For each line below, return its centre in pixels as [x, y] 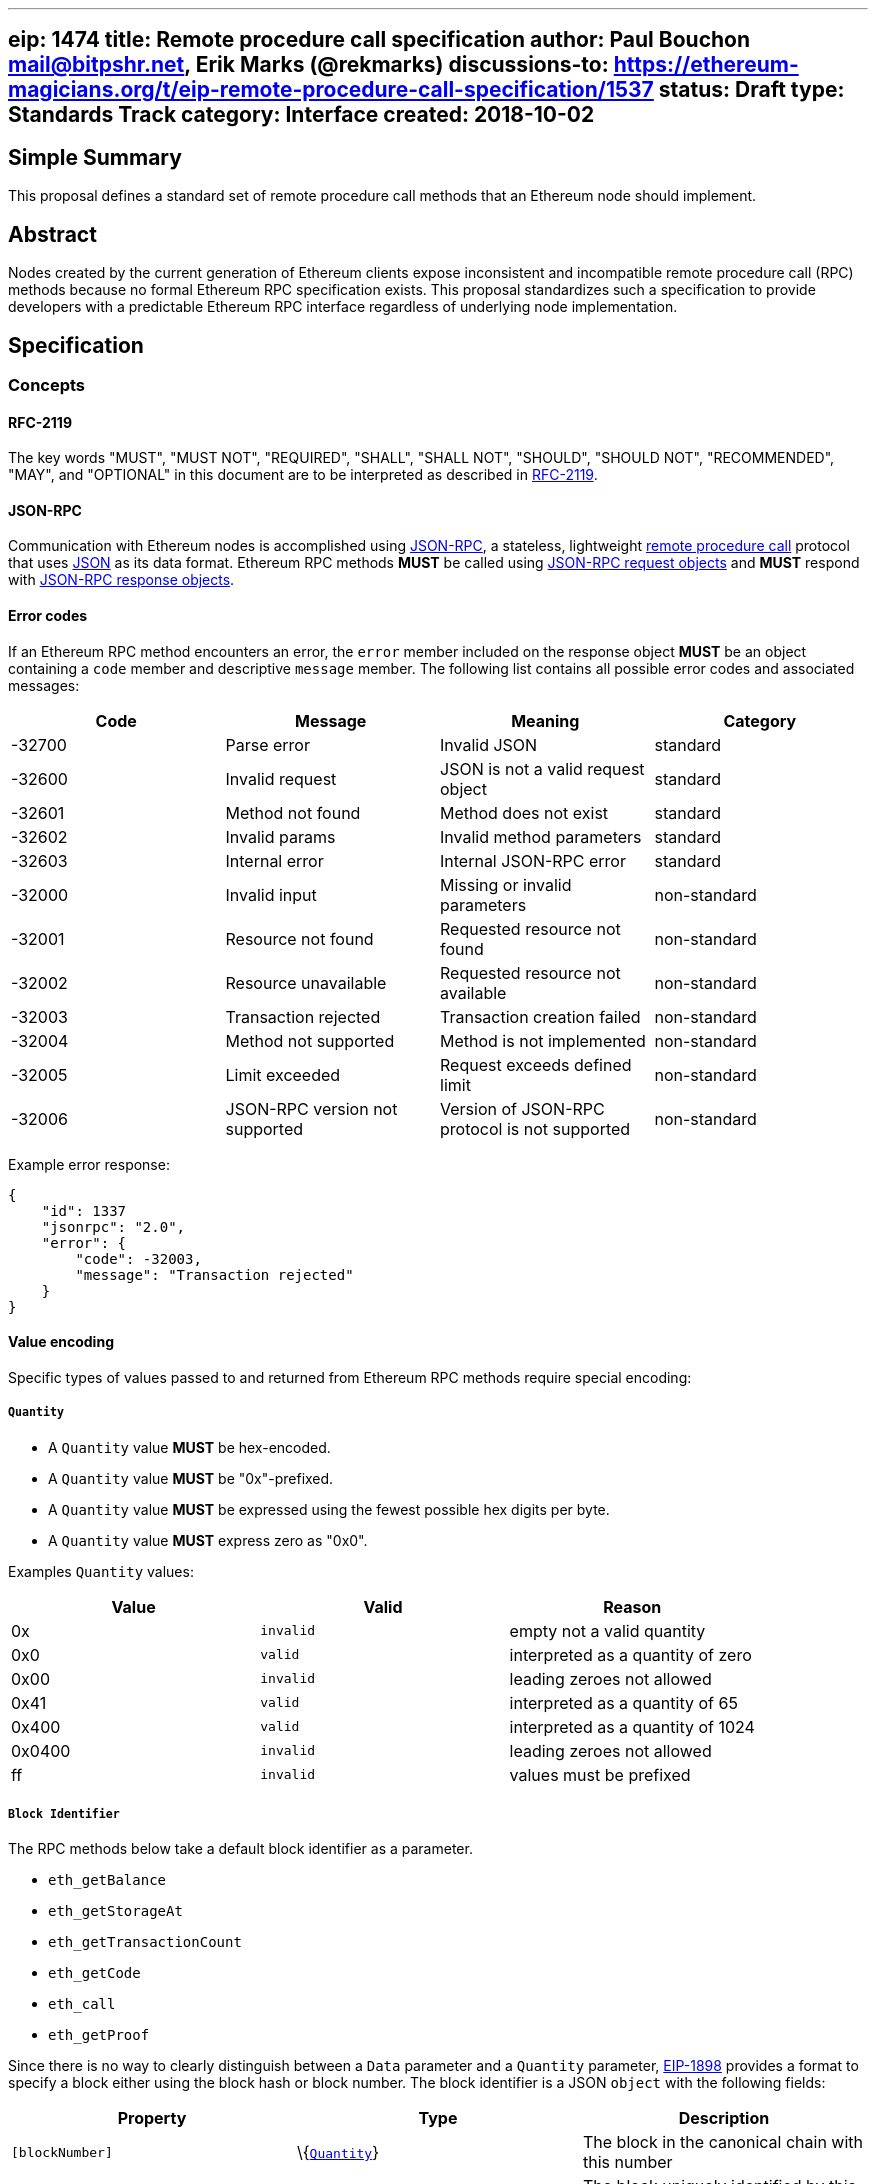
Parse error [267, 744]
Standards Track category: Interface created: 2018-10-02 [301, 115]
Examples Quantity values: [101, 1571]
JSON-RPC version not [311, 1108]
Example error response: [89, 1164]
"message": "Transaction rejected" [214, 1274]
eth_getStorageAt [115, 1911]
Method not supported [310, 1040]
